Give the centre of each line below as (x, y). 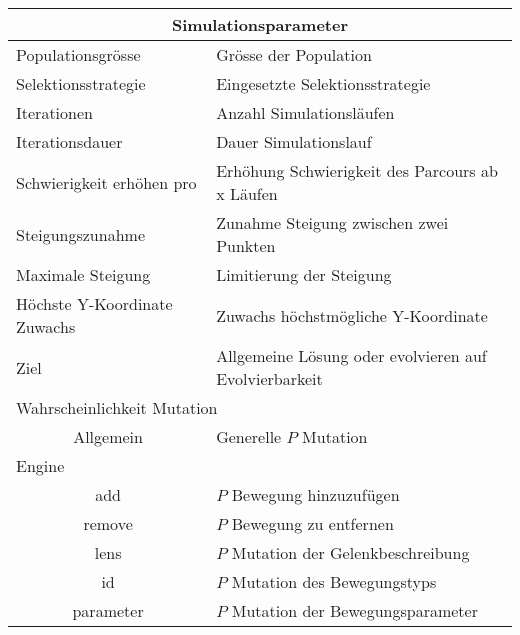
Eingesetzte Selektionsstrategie (323, 83)
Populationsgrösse (78, 54)
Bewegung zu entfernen (312, 523)
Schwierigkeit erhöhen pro (106, 182)
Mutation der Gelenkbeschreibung (350, 552)
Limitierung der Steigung (304, 274)
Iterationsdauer (69, 141)
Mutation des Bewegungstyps (334, 581)
